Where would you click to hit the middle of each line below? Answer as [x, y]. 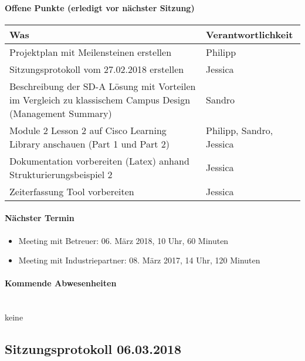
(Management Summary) [61, 113]
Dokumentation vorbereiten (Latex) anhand [99, 161]
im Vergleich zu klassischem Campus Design [100, 99]
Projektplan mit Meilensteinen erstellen [91, 52]
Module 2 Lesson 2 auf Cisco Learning [88, 130]
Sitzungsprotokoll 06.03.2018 [93, 349]
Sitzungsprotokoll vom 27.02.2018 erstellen [97, 69]
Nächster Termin [40, 218]
